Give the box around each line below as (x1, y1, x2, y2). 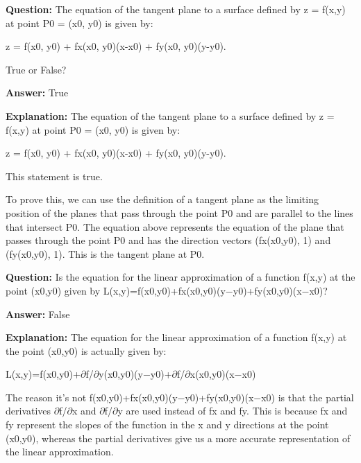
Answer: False (6, 306, 70, 321)
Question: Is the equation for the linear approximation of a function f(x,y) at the (6, 270, 355, 284)
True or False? (6, 62, 67, 76)
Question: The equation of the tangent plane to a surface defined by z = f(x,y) (6, 2, 346, 16)
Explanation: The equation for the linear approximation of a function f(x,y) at (6, 330, 347, 344)
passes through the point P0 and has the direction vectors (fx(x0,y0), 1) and (6, 233, 331, 247)
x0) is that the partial (261, 390, 354, 404)
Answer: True (6, 85, 69, 100)
